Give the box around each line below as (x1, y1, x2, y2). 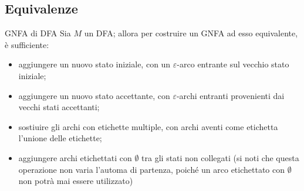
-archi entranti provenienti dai (176, 89, 285, 101)
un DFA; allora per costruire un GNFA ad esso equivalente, (84, 27, 298, 39)
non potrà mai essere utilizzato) (18, 175, 133, 187)
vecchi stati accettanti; (18, 101, 100, 113)
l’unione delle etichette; (18, 132, 102, 144)
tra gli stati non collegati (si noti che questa (141, 151, 299, 163)
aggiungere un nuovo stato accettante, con (18, 89, 170, 101)
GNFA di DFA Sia (5, 27, 71, 39)
